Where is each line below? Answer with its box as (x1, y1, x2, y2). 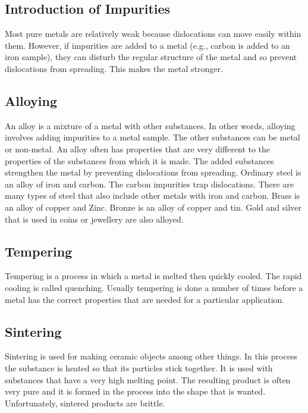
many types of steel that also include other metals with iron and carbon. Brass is (5, 189, 300, 202)
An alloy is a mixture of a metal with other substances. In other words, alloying (5, 119, 296, 132)
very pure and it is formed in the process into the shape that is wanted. (5, 385, 266, 398)
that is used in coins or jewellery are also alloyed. (5, 212, 184, 225)
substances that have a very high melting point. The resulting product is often (5, 373, 291, 386)
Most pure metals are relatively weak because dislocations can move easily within (5, 27, 301, 40)
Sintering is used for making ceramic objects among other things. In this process (5, 350, 297, 362)
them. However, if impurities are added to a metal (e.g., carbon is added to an (5, 39, 290, 51)
